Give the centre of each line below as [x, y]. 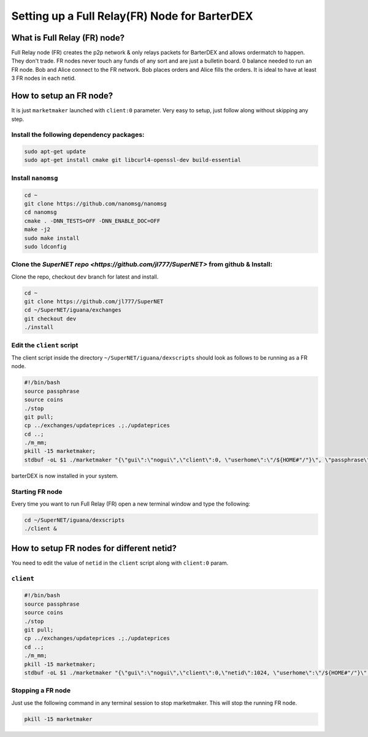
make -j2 [37, 230]
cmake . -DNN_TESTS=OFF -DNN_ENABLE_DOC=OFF [92, 221]
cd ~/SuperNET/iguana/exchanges [73, 310]
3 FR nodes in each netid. [44, 78]
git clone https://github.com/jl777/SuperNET [94, 302]
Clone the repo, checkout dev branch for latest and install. [85, 277]
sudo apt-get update [55, 152]
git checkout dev [50, 318]
